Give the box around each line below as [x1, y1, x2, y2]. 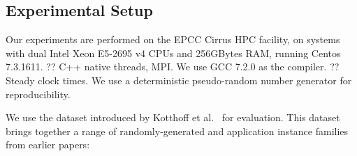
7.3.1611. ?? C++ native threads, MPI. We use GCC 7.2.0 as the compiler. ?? [6, 59, 340, 74]
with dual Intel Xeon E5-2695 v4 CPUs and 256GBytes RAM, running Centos [6, 45, 341, 60]
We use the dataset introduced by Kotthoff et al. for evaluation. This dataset [6, 110, 340, 125]
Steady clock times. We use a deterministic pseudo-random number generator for [6, 72, 352, 87]
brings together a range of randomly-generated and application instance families [6, 123, 349, 138]
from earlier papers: [6, 137, 90, 152]
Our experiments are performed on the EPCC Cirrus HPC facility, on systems [6, 32, 340, 47]
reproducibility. [6, 86, 71, 101]
